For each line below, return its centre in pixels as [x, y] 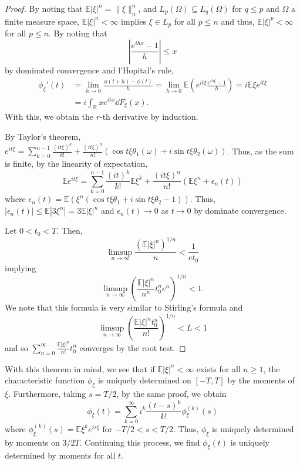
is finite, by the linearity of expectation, [76, 164]
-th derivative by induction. [149, 117]
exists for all [218, 368]
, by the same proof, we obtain [171, 393]
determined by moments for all [60, 455]
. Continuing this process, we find [140, 442]
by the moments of [261, 380]
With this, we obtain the [49, 117]
